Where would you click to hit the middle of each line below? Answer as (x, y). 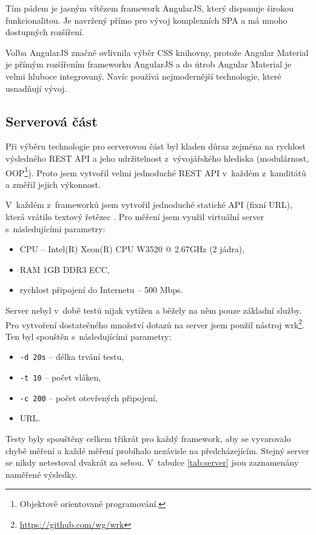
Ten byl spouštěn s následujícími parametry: (89, 336)
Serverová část (52, 121)
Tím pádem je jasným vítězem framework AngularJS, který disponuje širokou (150, 8)
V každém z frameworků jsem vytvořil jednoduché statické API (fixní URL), (149, 205)
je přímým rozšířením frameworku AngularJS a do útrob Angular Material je (149, 64)
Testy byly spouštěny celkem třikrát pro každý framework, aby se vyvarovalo (148, 438)
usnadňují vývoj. (36, 88)
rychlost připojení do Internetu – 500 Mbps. (101, 290)
